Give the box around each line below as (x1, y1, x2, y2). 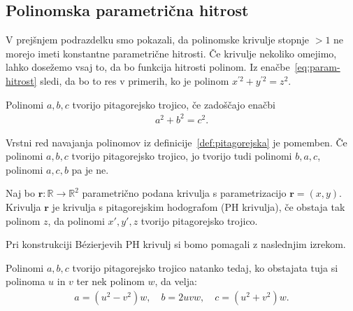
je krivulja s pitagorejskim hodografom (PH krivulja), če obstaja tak (52, 200, 345, 214)
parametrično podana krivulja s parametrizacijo (82, 186, 287, 200)
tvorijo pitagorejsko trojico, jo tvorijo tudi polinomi (71, 148, 292, 163)
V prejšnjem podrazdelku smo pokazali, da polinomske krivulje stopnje (6, 32, 310, 47)
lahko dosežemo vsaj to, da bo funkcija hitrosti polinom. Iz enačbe (6, 60, 290, 74)
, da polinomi (48, 213, 105, 228)
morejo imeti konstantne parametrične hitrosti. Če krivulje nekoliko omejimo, (6, 46, 337, 60)
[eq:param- (294, 60, 340, 74)
